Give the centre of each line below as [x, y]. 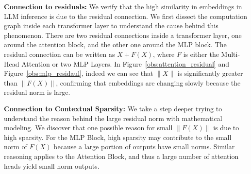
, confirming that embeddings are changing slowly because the [148, 82]
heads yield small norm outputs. [52, 165]
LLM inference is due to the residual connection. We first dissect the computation [125, 16]
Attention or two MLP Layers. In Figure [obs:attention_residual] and [125, 63]
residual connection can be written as [59, 54]
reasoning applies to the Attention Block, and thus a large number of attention [121, 156]
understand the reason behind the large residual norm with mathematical [113, 118]
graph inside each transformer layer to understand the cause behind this [111, 26]
